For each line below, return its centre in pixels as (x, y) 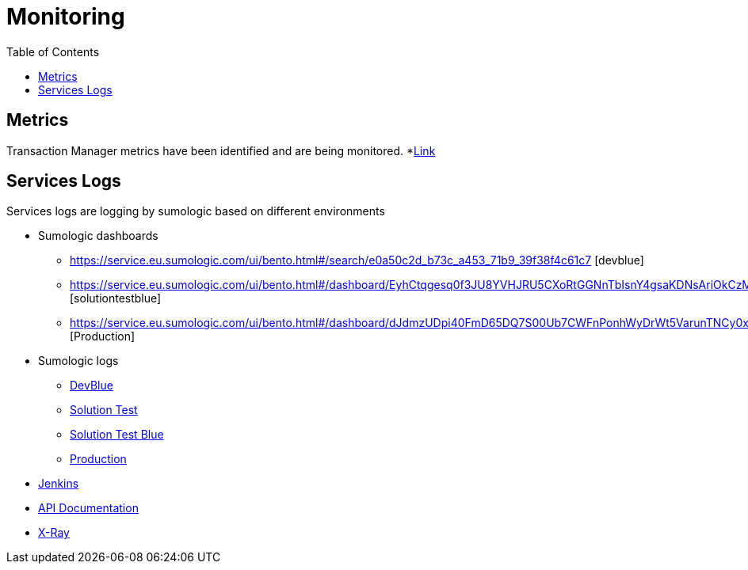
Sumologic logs (78, 361)
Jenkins (59, 484)
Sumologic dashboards (98, 236)
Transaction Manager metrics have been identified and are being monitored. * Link (221, 150)
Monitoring (66, 17)
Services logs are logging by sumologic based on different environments (196, 211)
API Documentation (88, 508)
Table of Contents (53, 51)
